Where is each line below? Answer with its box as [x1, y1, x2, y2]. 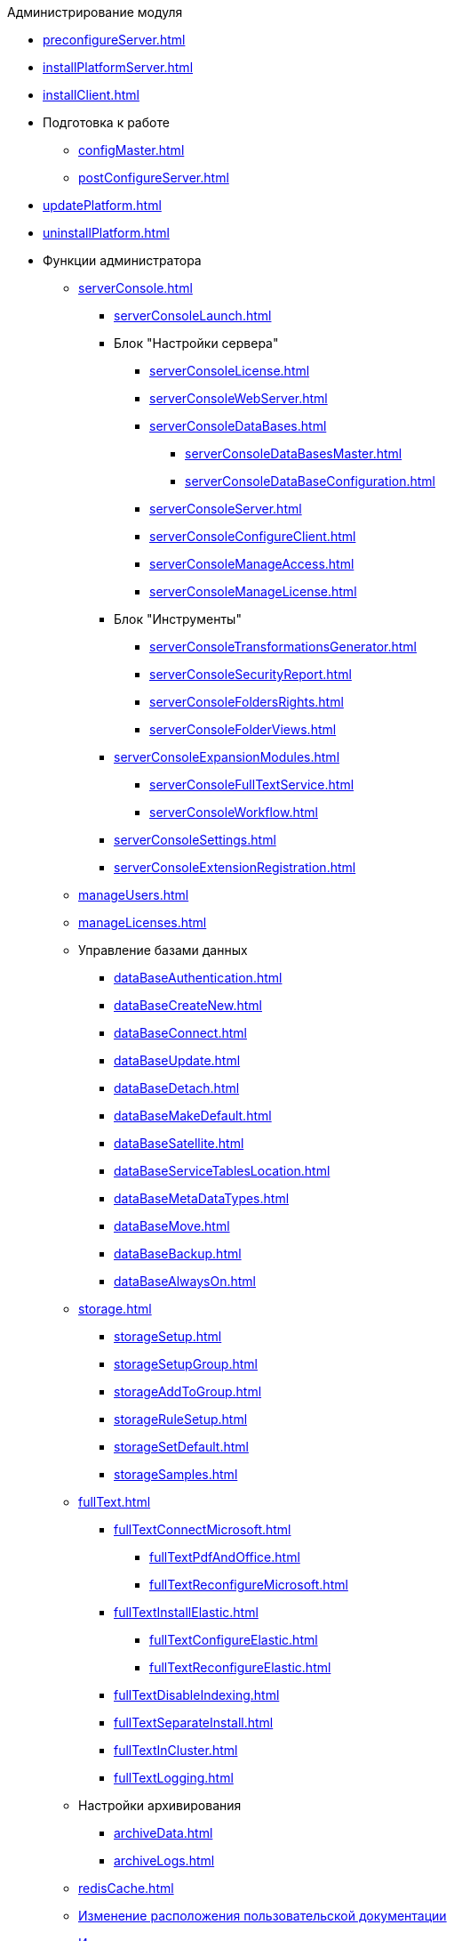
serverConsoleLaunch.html [114, 308, 272, 323]
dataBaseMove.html [114, 1218, 230, 1233]
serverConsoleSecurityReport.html [149, 667, 352, 682]
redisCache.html [78, 1880, 174, 1896]
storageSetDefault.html [114, 1439, 249, 1454]
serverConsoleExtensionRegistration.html [114, 860, 356, 875]
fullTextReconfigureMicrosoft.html [149, 1577, 348, 1592]
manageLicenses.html [78, 915, 207, 930]
